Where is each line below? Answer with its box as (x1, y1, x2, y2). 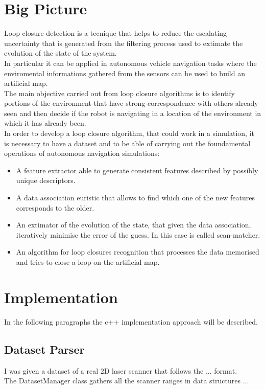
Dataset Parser (4, 341, 85, 357)
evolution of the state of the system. (4, 48, 117, 58)
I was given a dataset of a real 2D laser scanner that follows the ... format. (4, 365, 237, 376)
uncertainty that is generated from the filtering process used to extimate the (4, 37, 243, 48)
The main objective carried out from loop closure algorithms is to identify (4, 87, 235, 98)
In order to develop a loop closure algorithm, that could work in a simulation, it (4, 128, 254, 139)
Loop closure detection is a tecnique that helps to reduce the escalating (4, 28, 227, 38)
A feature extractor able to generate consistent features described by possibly (16, 165, 258, 175)
